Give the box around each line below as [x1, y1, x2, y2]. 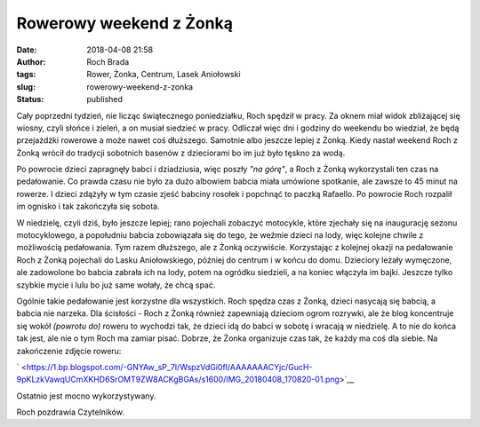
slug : [16, 81, 36, 92]
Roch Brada [86, 56, 130, 67]
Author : [16, 56, 46, 67]
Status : [16, 94, 44, 105]
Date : [16, 44, 37, 55]
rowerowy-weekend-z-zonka [86, 81, 194, 92]
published [86, 94, 124, 105]
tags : [16, 69, 36, 80]
